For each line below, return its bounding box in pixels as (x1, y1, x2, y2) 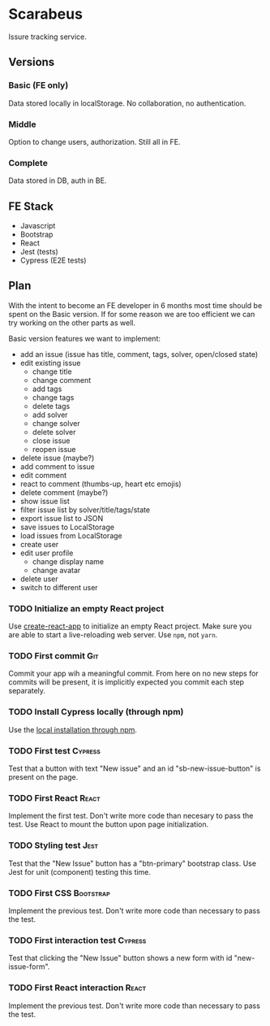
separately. (8, 686, 46, 696)
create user (19, 539, 59, 549)
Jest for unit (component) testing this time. (8, 867, 152, 876)
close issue (32, 436, 71, 446)
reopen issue (32, 444, 76, 454)
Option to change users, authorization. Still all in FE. (8, 137, 181, 146)
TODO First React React (8, 792, 101, 803)
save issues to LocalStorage (19, 522, 115, 532)
